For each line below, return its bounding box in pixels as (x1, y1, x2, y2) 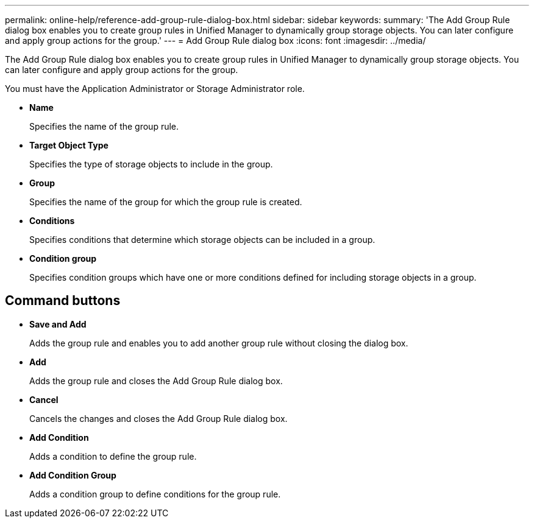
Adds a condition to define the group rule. (29, 451, 197, 462)
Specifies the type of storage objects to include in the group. (29, 159, 273, 169)
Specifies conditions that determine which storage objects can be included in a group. (29, 234, 376, 245)
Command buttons (5, 293, 121, 309)
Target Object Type (29, 140, 109, 150)
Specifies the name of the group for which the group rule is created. (29, 197, 302, 207)
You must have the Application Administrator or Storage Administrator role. (5, 83, 305, 94)
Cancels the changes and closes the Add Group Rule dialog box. (29, 413, 288, 424)
